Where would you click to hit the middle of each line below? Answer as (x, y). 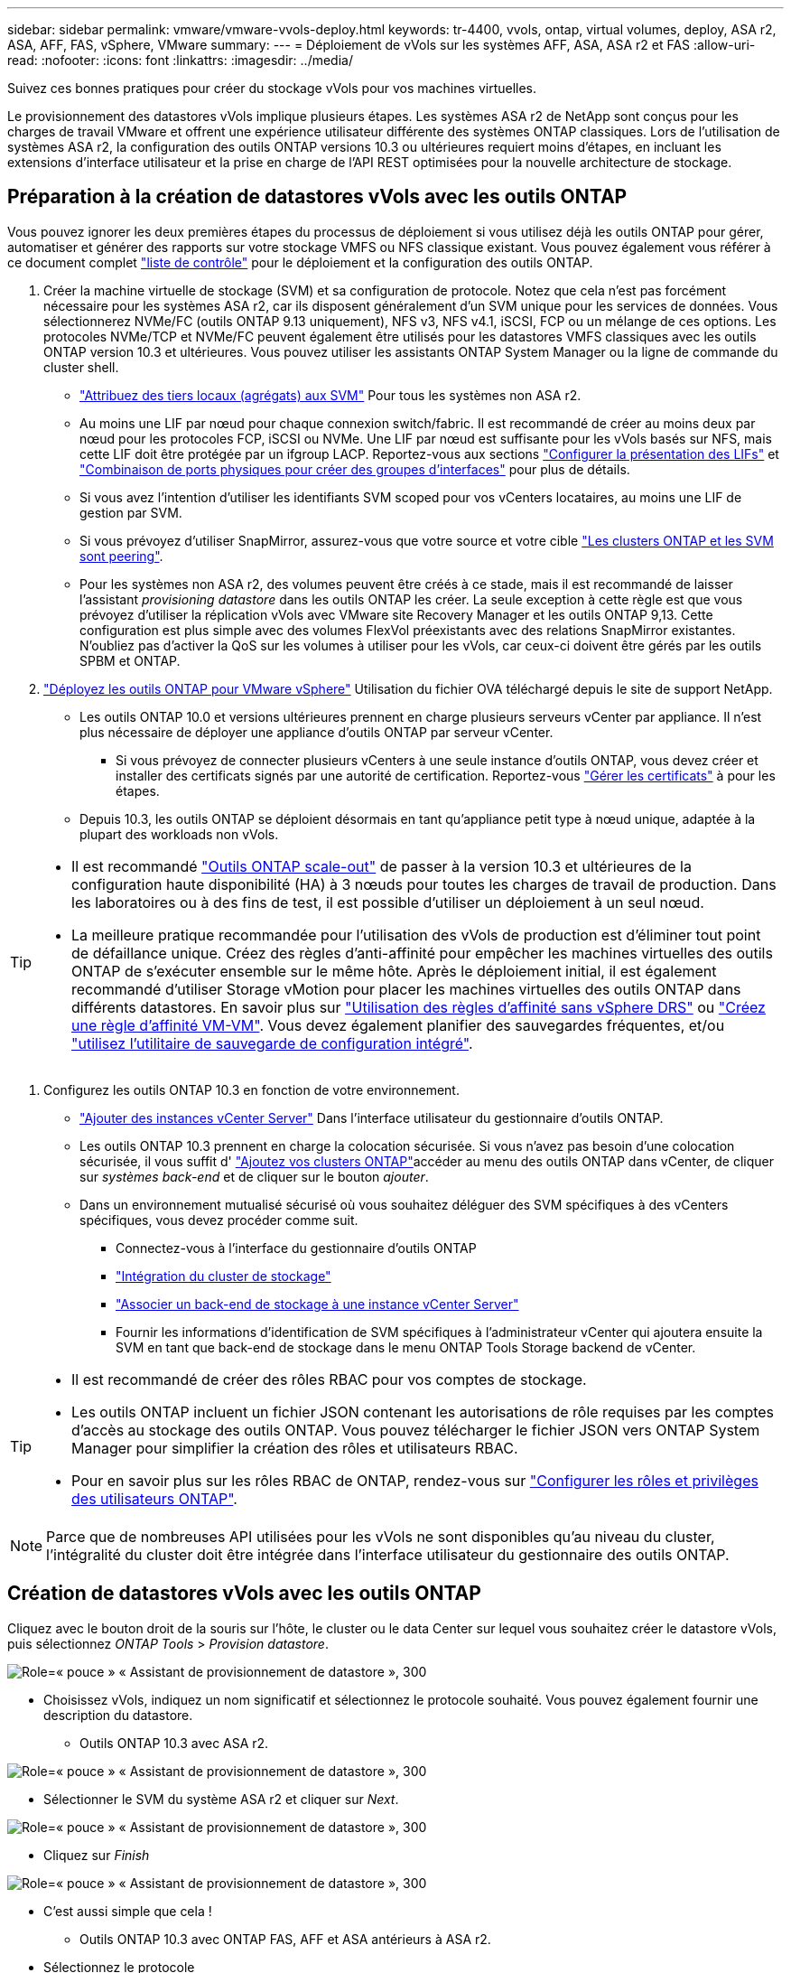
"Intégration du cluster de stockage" (223, 1276)
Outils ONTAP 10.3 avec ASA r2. (174, 1743)
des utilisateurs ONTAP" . (154, 1498)
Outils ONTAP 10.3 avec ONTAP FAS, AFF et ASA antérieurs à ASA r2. (285, 1939)
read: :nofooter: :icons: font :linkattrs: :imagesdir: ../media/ (180, 60)
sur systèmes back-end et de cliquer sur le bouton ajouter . (254, 1176)
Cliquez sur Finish (97, 1855)
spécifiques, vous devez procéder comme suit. (219, 1220)
